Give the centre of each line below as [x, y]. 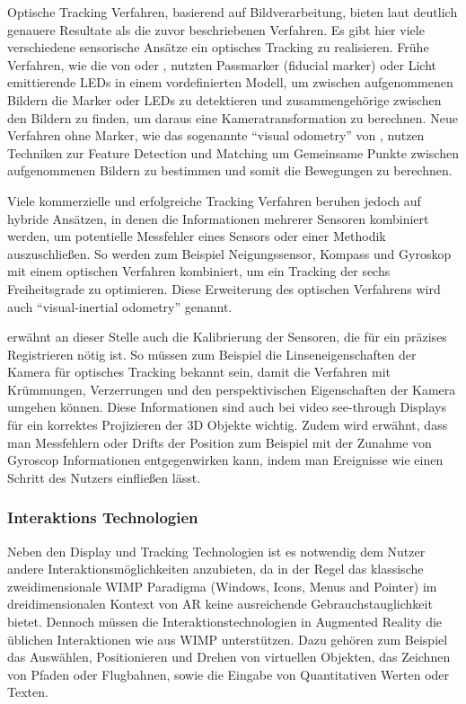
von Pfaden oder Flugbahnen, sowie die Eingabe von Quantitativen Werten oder [229, 674]
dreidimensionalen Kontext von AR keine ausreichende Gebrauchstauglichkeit [220, 604]
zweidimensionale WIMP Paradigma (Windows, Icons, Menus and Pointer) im [222, 586]
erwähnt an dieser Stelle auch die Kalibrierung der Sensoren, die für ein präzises [227, 337]
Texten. [28, 692]
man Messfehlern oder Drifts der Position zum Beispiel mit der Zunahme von [220, 442]
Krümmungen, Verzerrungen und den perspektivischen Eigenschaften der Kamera [232, 389]
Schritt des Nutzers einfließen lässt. [104, 477]
